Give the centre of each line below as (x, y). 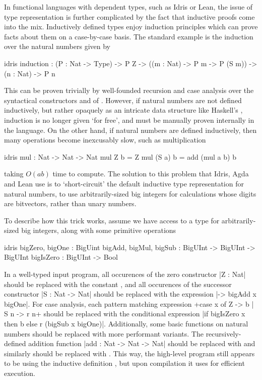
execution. (20, 373)
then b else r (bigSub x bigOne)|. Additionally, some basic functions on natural (126, 324)
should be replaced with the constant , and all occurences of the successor (118, 284)
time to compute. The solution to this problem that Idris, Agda (151, 174)
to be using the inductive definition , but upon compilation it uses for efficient (124, 363)
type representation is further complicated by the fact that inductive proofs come (129, 16)
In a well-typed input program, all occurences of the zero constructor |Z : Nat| (125, 274)
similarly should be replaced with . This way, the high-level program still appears (129, 353)
